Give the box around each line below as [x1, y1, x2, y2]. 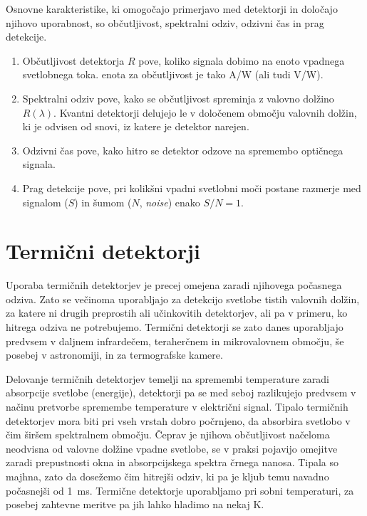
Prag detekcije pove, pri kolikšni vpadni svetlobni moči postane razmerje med [22, 180, 361, 195]
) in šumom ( [74, 194, 132, 209]
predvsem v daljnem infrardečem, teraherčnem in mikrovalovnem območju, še [6, 333, 344, 348]
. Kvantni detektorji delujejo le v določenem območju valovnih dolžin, [53, 105, 357, 120]
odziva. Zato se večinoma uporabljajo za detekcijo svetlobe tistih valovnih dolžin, [6, 291, 360, 306]
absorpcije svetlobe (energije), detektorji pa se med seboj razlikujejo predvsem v [6, 385, 356, 400]
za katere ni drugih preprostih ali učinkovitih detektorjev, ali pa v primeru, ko [6, 305, 348, 320]
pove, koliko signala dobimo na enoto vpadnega [138, 53, 345, 68]
